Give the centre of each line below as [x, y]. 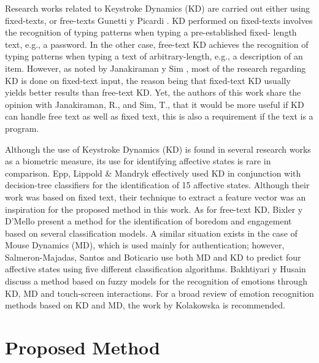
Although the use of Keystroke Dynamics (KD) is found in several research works [158, 149]
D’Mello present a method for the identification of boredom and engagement [148, 221]
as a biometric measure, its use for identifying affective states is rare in [138, 161]
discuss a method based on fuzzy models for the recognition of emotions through [156, 281]
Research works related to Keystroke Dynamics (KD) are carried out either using [158, 8]
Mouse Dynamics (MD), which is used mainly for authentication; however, [145, 245]
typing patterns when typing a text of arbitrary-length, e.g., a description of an [154, 56]
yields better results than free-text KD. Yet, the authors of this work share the [153, 92]
